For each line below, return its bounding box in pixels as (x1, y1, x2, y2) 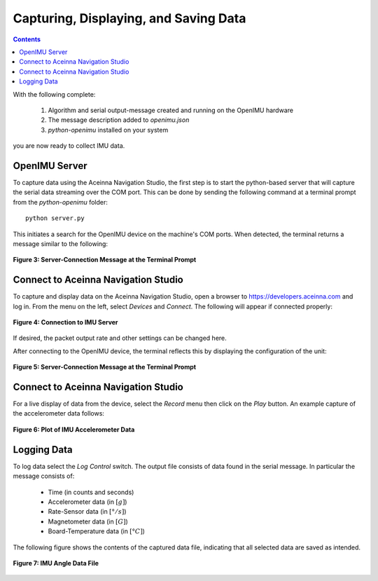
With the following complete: (13, 90, 96, 98)
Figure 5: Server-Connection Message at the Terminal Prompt (13, 363, 196, 371)
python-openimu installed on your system (48, 125, 169, 134)
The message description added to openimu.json (48, 116, 190, 124)
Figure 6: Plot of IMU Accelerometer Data (13, 425, 135, 434)
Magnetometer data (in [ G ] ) (48, 517, 129, 526)
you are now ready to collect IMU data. (13, 142, 125, 150)
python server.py (25, 214, 85, 222)
